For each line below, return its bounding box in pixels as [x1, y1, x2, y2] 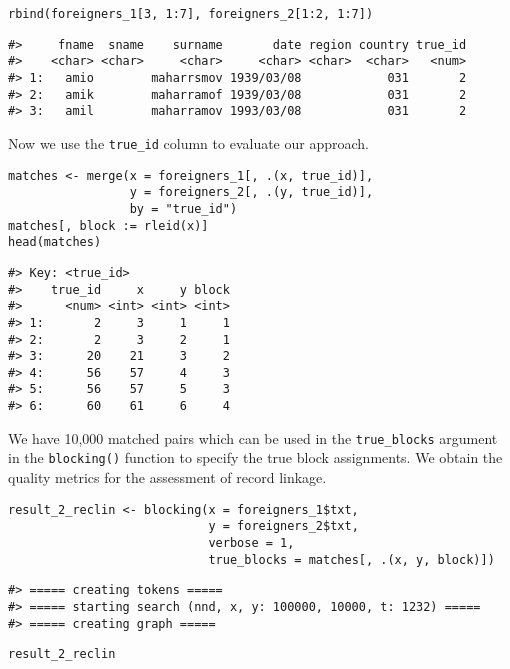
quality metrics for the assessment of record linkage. [8, 467, 327, 488]
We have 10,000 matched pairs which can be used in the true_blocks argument [8, 427, 498, 448]
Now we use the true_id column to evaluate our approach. [8, 132, 369, 153]
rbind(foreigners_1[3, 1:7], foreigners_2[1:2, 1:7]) [8, 7, 374, 21]
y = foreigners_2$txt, [208, 519, 359, 534]
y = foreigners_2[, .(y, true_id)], [129, 185, 374, 200]
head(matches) [8, 235, 102, 250]
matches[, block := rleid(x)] [8, 218, 209, 233]
